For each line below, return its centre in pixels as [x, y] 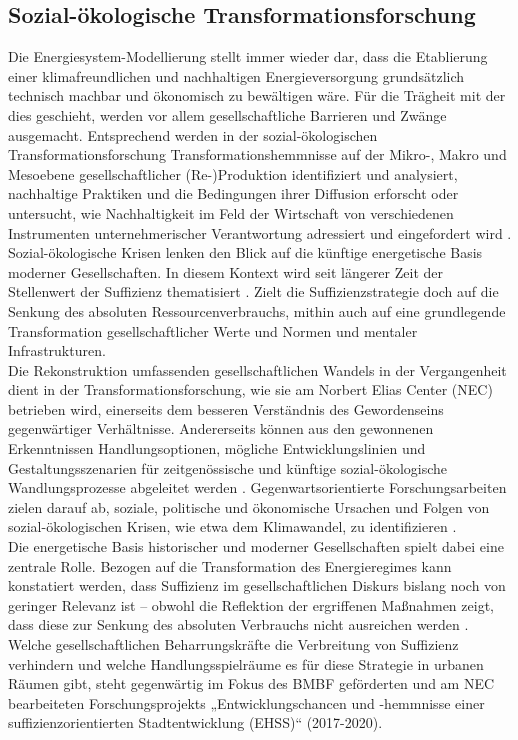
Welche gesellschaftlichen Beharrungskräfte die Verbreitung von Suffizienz [233, 644]
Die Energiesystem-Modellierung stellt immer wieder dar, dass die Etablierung [248, 56]
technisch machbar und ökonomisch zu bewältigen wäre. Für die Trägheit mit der [257, 95]
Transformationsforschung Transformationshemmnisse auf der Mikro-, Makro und [257, 154]
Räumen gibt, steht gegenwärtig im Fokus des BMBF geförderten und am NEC [251, 683]
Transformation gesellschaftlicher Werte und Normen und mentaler [213, 330]
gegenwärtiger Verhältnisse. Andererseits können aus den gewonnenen [221, 428]
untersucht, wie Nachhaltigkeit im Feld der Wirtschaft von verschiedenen [231, 212]
